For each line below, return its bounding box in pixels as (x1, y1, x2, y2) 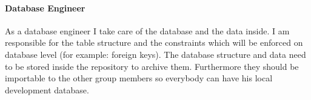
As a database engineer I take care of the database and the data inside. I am (5, 24, 290, 37)
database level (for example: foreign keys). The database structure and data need (5, 48, 306, 60)
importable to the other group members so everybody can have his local (5, 72, 273, 84)
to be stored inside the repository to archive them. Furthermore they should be (5, 60, 299, 72)
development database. (5, 83, 89, 96)
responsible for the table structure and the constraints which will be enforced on (5, 36, 303, 49)
